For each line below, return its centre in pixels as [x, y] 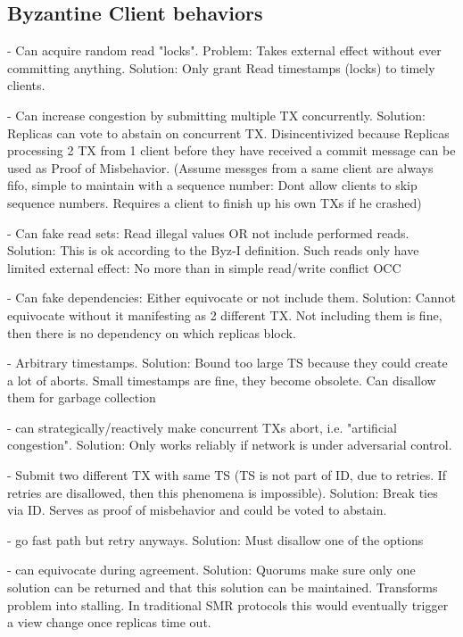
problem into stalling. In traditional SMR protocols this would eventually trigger [228, 604]
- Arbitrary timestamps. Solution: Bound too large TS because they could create [227, 363]
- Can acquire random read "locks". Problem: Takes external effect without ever [224, 50]
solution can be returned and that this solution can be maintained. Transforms [223, 587]
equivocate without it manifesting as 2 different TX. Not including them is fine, [225, 314]
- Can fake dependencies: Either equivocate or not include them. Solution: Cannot [231, 298]
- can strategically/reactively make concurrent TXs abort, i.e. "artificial [202, 427]
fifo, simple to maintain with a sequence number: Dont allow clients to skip [212, 185]
